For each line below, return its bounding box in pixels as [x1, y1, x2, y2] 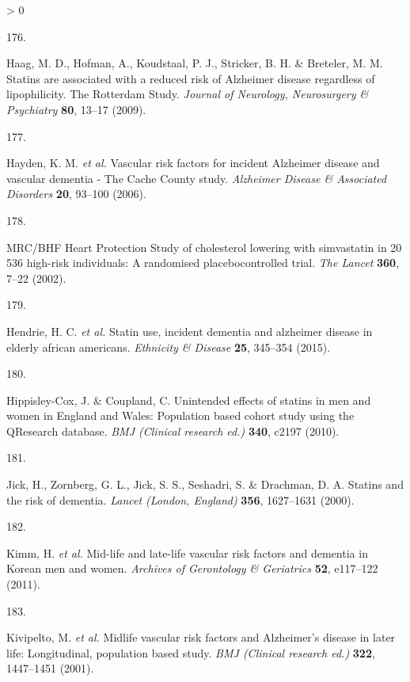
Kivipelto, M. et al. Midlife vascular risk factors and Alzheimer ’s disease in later [6, 629, 396, 646]
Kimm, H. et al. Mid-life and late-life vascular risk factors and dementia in [6, 544, 368, 561]
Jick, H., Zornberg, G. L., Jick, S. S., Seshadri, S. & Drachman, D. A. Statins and [6, 476, 404, 493]
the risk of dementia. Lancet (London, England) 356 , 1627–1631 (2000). [6, 491, 355, 508]
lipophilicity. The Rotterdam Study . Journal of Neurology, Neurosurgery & [6, 86, 369, 102]
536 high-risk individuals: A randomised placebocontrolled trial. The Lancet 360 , [6, 254, 400, 271]
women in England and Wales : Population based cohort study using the [6, 407, 355, 424]
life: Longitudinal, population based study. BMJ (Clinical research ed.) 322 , [6, 644, 375, 661]
